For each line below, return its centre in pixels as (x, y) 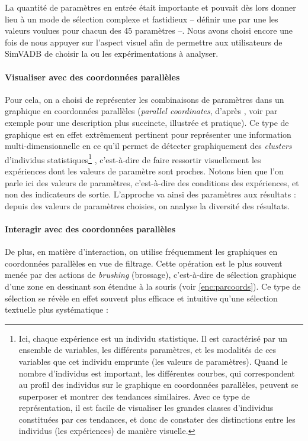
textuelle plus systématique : (57, 309)
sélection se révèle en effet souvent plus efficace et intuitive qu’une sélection (141, 298)
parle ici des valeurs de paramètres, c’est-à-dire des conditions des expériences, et (152, 182)
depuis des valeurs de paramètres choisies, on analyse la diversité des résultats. (147, 205)
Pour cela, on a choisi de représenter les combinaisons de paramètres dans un (145, 99)
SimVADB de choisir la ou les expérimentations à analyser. (112, 53)
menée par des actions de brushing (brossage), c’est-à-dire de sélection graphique (151, 275)
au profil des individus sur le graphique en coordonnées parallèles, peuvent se (158, 385)
